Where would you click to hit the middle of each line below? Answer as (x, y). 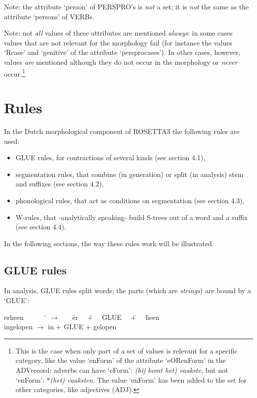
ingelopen (18, 327)
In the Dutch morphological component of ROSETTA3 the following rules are (122, 131)
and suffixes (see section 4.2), (60, 184)
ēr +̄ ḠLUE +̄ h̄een (116, 317)
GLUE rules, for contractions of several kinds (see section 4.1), (110, 157)
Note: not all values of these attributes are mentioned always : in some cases (118, 33)
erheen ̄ (25, 317)
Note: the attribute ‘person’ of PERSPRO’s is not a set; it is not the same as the (127, 6)
